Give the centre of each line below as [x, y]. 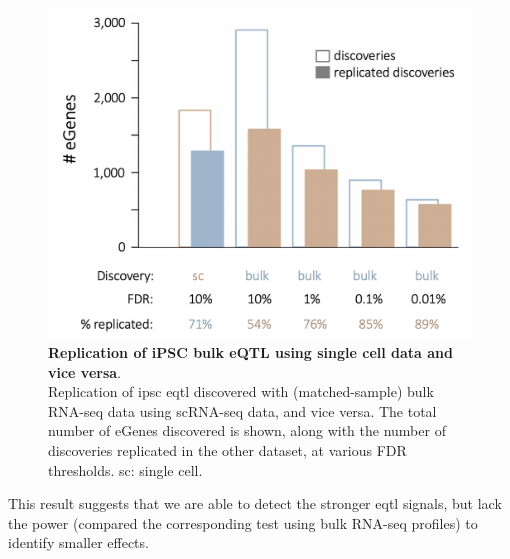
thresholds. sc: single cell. [125, 469]
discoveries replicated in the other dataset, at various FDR [227, 449]
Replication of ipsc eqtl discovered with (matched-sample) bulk [241, 391]
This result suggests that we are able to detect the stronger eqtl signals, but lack [255, 503]
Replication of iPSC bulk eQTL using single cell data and [250, 352]
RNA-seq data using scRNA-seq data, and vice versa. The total [242, 410]
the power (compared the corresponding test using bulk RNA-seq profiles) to [243, 522]
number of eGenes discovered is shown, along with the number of [247, 430]
